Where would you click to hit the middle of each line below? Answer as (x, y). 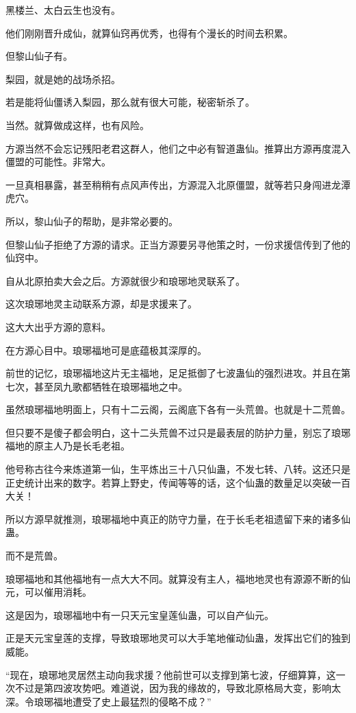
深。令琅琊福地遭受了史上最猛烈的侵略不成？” (109, 701)
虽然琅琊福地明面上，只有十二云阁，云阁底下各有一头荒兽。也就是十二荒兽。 (178, 409)
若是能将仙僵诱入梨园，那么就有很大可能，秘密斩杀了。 (130, 102)
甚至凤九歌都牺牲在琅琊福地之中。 (111, 386)
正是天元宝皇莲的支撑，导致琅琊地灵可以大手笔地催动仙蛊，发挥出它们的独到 (178, 638)
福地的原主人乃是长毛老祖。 (68, 446)
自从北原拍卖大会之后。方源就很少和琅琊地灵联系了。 (125, 280)
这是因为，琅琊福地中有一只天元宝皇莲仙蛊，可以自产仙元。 (140, 615)
